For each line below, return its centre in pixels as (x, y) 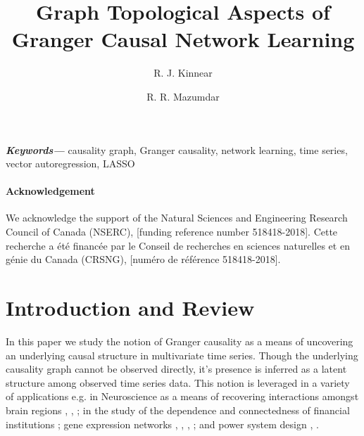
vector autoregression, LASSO (70, 163)
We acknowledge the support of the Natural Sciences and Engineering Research (177, 218)
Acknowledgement (50, 191)
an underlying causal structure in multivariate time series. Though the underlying (182, 355)
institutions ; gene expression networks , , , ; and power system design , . (162, 424)
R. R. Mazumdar (183, 96)
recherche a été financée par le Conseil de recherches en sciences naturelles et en (178, 245)
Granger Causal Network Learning (183, 39)
